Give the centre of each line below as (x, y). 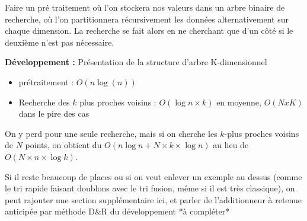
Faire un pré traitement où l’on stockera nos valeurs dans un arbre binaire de (145, 7)
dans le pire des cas (54, 113)
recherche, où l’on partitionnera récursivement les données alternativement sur (147, 19)
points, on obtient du (63, 145)
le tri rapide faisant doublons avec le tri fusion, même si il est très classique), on (150, 188)
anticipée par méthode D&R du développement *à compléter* (117, 211)
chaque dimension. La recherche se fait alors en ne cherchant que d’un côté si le (149, 31)
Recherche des (44, 102)
